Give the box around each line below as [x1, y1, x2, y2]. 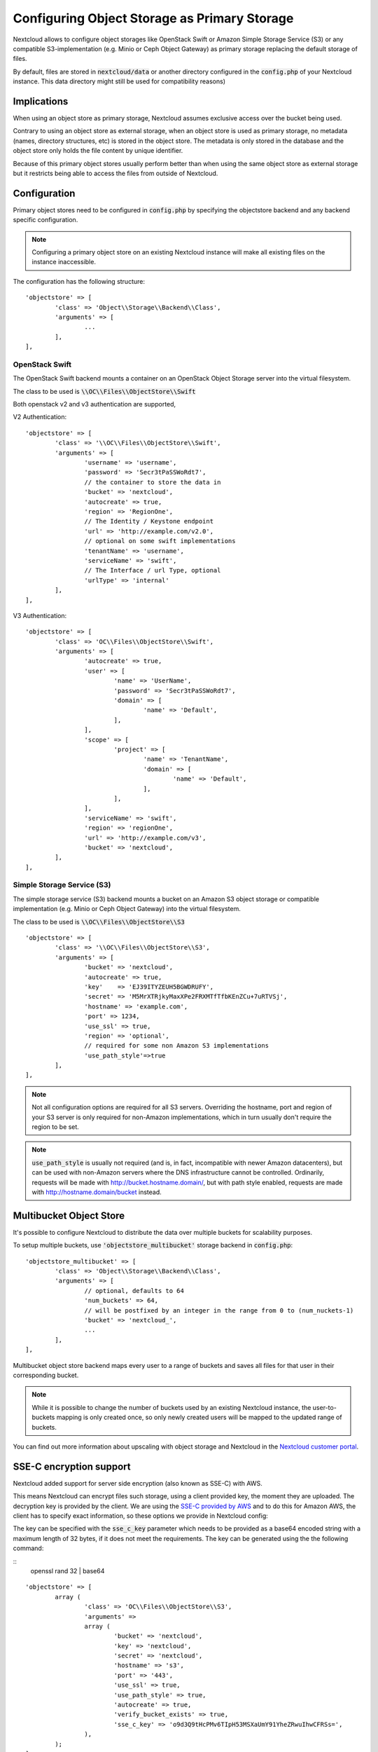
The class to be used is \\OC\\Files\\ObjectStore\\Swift [13, 387, 196, 395]
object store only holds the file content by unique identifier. [13, 146, 183, 155]
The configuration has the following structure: [13, 277, 145, 285]
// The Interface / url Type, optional [84, 566, 221, 575]
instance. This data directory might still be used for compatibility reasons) [13, 77, 226, 85]
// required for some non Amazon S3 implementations [84, 1041, 269, 1050]
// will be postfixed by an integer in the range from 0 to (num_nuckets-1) [84, 1306, 354, 1314]
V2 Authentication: [13, 413, 67, 421]
